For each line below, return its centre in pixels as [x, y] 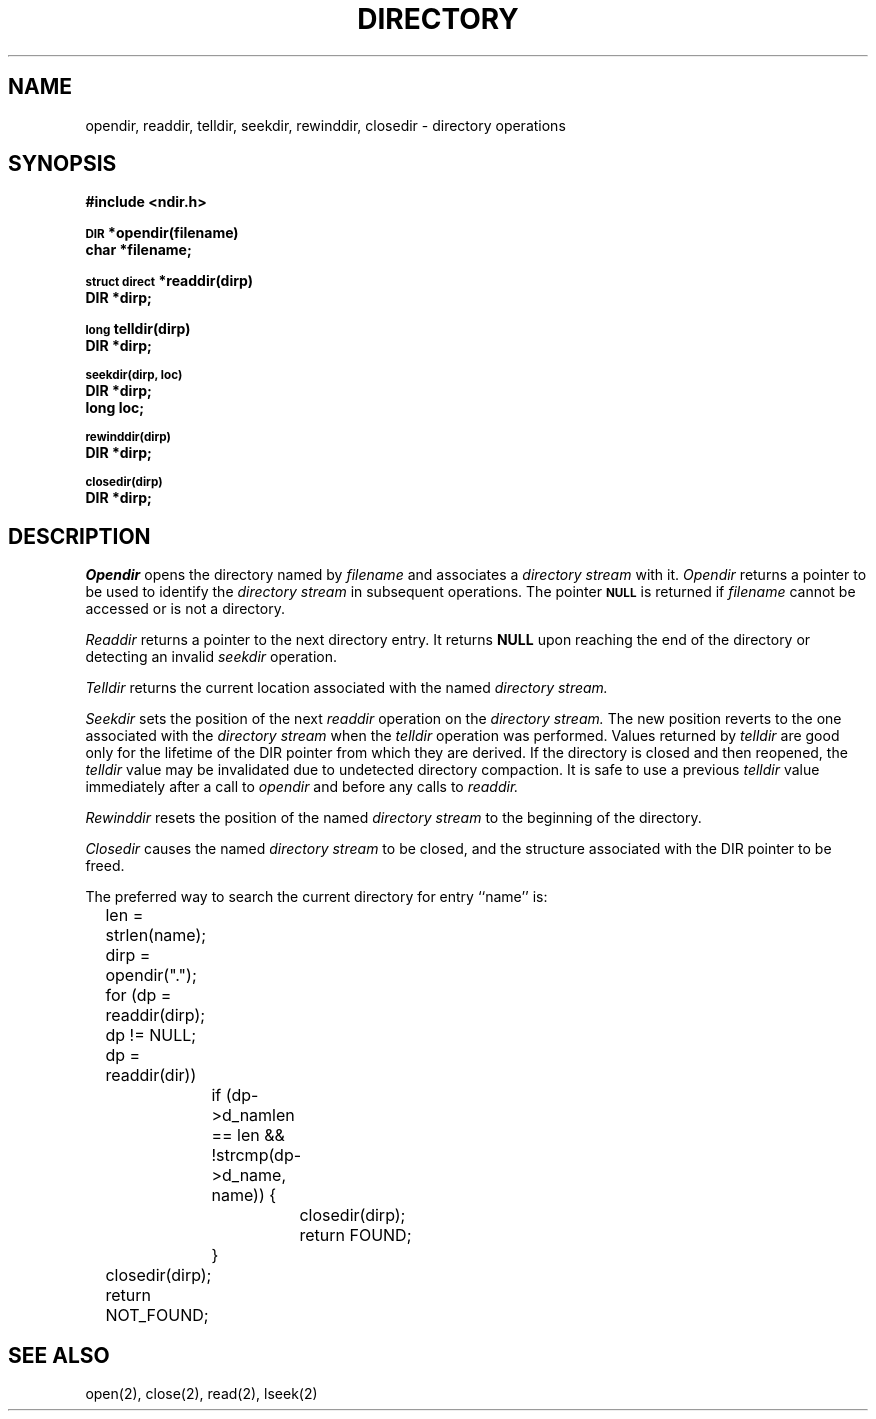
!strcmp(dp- [256, 1155]
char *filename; [138, 250]
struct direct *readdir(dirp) [169, 281]
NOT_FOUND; [157, 1315]
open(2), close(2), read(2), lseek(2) [201, 1394]
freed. [105, 866]
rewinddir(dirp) [128, 437]
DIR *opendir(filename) [162, 233]
